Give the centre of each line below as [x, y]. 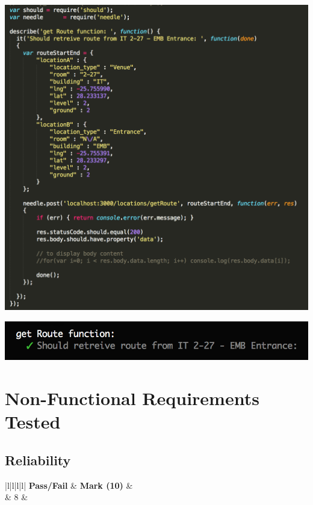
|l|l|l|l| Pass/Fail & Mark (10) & [69, 485]
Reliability [38, 460]
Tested [33, 422]
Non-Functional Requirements [132, 398]
